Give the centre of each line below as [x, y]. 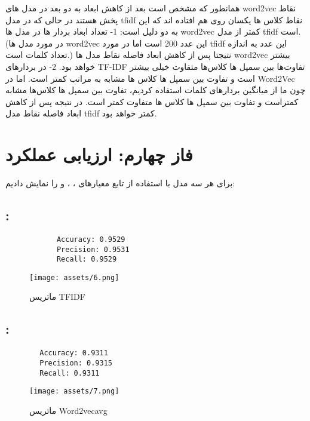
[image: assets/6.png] [74, 277]
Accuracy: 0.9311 [74, 353]
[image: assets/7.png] [74, 391]
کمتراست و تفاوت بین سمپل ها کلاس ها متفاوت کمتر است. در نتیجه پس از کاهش [152, 101]
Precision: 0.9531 [93, 249]
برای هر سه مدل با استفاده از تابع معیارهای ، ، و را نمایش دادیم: [120, 183]
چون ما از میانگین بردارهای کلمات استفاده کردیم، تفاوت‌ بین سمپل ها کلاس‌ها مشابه [156, 90]
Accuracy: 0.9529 [91, 239]
